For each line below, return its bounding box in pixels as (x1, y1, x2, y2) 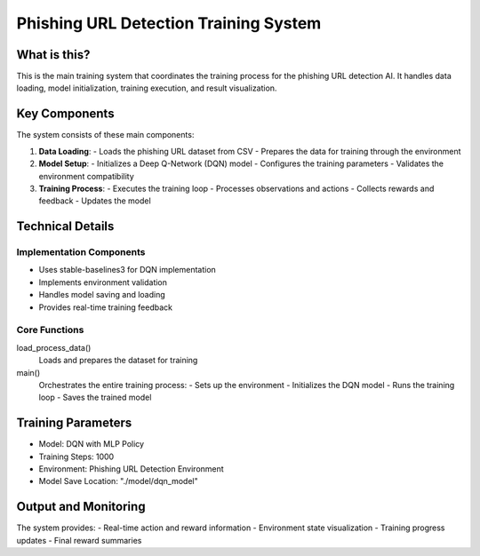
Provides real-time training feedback (38, 302, 173, 313)
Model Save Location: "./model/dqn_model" (38, 476, 199, 487)
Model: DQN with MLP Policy (38, 439, 145, 449)
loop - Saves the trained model (38, 392, 152, 403)
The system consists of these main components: (16, 130, 195, 140)
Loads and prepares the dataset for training (38, 355, 198, 366)
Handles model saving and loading (38, 290, 166, 300)
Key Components (16, 107, 115, 122)
